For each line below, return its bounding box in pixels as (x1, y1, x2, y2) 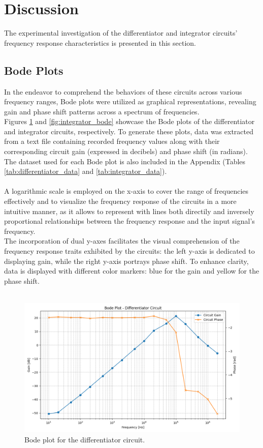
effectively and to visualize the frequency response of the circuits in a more (4, 196, 237, 206)
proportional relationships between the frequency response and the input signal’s (4, 216, 255, 226)
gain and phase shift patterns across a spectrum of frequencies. (4, 106, 200, 116)
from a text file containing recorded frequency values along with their (4, 136, 220, 146)
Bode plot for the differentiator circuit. (24, 434, 145, 444)
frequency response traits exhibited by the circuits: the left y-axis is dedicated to (4, 246, 255, 256)
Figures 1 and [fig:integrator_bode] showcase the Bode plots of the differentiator (4, 116, 255, 127)
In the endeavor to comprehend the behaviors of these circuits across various (4, 86, 242, 97)
